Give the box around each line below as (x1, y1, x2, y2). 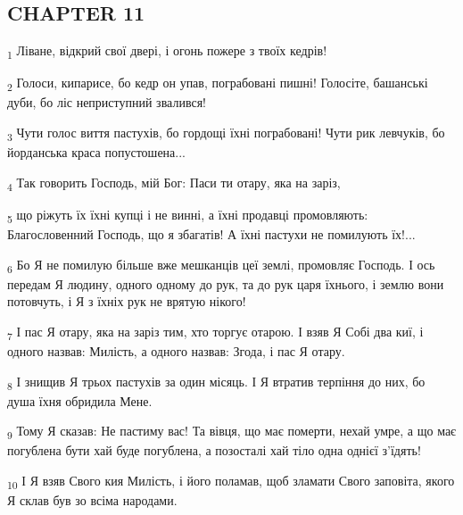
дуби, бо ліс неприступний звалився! (7, 93, 206, 112)
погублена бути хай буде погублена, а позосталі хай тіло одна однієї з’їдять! (7, 441, 421, 460)
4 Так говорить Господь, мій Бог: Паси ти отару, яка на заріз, (7, 172, 341, 194)
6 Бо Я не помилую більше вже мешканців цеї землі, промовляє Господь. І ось (7, 254, 435, 276)
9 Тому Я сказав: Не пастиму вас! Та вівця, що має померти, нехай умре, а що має (7, 421, 457, 443)
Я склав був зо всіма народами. (7, 491, 178, 510)
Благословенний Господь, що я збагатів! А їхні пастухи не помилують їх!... (7, 225, 416, 244)
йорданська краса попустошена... (7, 143, 186, 162)
